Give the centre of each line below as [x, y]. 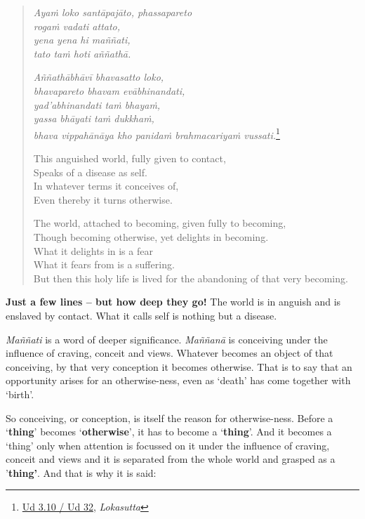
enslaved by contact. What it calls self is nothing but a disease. [141, 315]
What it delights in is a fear [93, 250]
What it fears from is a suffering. [104, 264]
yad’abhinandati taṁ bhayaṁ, [97, 104]
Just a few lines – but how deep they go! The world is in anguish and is [173, 302]
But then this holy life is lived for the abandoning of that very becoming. [191, 278]
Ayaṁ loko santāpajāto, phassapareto [113, 12]
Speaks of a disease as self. [90, 172]
